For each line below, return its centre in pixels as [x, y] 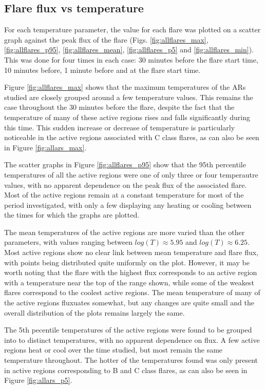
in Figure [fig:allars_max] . [45, 147]
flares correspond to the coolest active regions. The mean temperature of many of [132, 292]
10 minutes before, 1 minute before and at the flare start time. [102, 70]
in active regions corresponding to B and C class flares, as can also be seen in [126, 370]
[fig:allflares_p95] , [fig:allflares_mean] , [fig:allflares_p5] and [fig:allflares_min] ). [129, 50]
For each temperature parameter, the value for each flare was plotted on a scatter [132, 30]
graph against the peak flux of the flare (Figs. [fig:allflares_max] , [106, 39]
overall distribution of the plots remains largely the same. [94, 312]
